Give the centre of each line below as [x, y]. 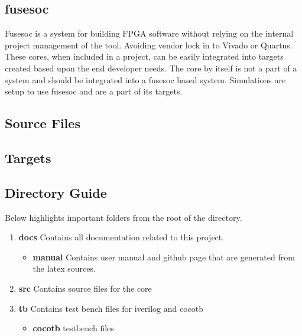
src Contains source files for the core [85, 288]
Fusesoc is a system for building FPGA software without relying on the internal [149, 33]
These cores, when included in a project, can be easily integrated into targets [144, 56]
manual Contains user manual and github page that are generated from [164, 257]
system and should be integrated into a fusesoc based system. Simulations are [145, 79]
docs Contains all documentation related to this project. [121, 237]
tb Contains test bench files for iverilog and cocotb [111, 308]
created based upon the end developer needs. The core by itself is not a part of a [151, 68]
